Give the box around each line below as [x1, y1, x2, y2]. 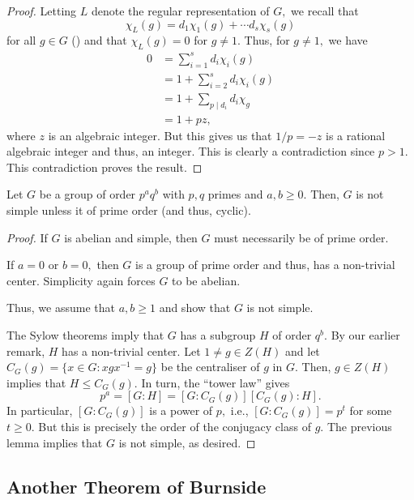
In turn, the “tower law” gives [141, 374, 290, 391]
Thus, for [244, 32, 290, 49]
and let [285, 342, 320, 359]
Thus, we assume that [6, 299, 115, 316]
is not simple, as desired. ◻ [118, 434, 256, 451]
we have [328, 32, 368, 49]
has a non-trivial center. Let [62, 342, 201, 359]
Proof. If [6, 229, 48, 246]
